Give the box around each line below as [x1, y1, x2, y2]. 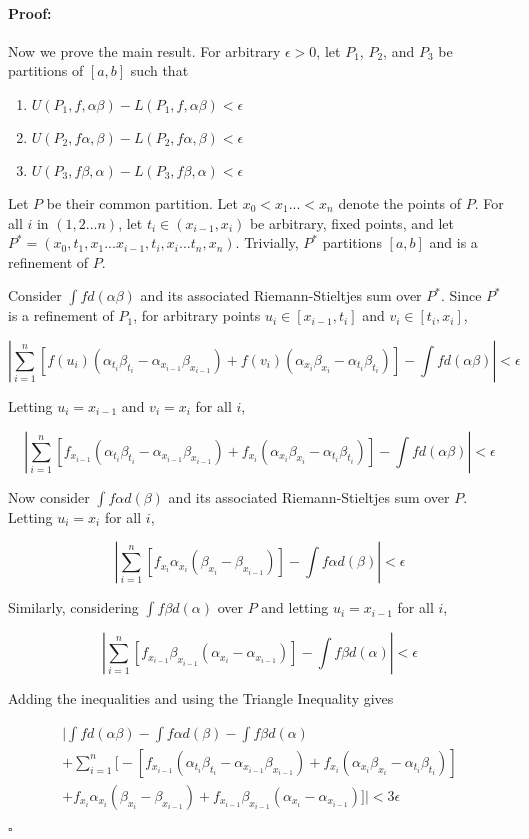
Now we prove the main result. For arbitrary [8, 40, 281, 61]
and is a [429, 232, 478, 253]
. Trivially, [235, 232, 299, 253]
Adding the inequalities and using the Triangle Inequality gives [8, 688, 394, 709]
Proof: [8, 2, 52, 23]
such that [130, 60, 189, 81]
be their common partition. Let [46, 192, 238, 213]
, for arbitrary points [133, 305, 261, 326]
